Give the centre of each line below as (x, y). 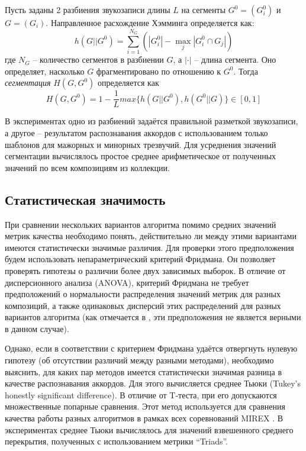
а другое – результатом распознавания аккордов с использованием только (136, 132)
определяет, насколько (45, 71)
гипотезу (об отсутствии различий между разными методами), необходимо (139, 360)
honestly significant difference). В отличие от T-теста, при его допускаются (141, 394)
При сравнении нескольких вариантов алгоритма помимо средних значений (141, 224)
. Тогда (246, 71)
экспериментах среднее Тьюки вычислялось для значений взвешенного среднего (149, 429)
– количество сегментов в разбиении (98, 59)
